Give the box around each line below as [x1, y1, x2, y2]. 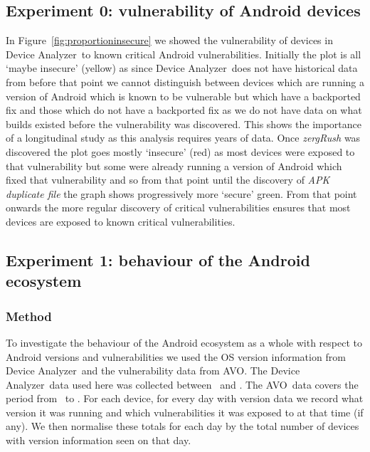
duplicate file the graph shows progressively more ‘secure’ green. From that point [6, 186, 357, 201]
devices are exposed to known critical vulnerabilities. [6, 214, 236, 228]
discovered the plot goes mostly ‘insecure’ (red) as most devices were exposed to [6, 144, 355, 159]
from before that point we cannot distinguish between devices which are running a [6, 74, 365, 89]
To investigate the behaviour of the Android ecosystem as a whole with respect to [6, 335, 362, 349]
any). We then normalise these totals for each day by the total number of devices [6, 419, 359, 433]
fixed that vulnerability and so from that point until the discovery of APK [6, 172, 330, 187]
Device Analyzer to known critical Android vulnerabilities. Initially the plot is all [6, 46, 361, 61]
